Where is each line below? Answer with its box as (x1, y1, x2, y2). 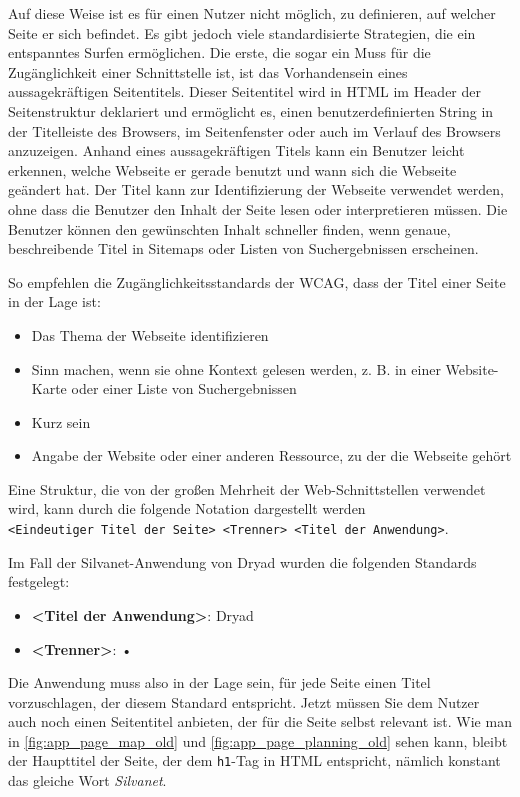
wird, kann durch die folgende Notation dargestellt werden (8, 498, 366, 519)
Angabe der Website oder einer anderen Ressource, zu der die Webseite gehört (31, 445, 512, 466)
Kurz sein (31, 411, 91, 432)
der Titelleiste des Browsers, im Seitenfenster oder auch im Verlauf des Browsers (8, 120, 501, 141)
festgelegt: (8, 571, 70, 592)
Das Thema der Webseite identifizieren (31, 324, 269, 345)
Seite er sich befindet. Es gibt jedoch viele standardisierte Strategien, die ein (8, 22, 476, 43)
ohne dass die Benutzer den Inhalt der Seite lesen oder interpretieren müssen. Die (8, 198, 508, 219)
